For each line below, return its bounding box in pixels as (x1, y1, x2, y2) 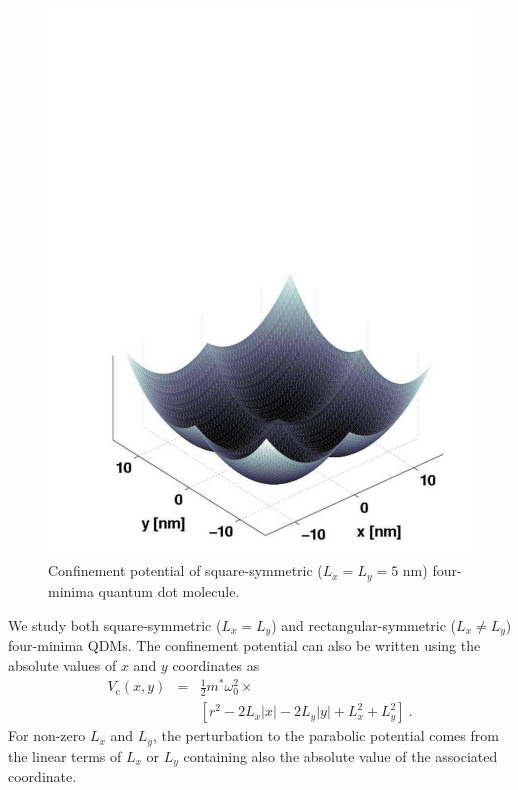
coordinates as (172, 654, 260, 675)
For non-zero (8, 725, 86, 746)
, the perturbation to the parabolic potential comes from (152, 725, 499, 746)
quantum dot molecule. (98, 580, 240, 601)
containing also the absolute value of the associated (183, 745, 498, 766)
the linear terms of (8, 745, 122, 766)
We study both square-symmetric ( (8, 614, 222, 635)
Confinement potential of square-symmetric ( (48, 560, 323, 581)
